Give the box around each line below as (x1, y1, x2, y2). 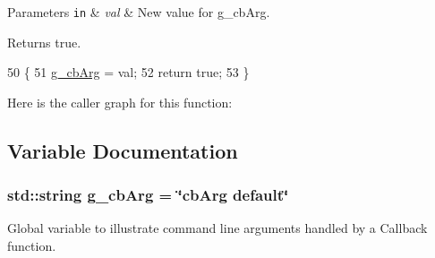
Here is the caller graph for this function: (7, 92, 233, 111)
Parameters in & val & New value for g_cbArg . (7, 3, 270, 21)
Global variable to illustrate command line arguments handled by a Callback (7, 219, 428, 237)
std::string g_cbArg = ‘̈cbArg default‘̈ (7, 184, 289, 206)
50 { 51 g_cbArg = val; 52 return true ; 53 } (7, 63, 250, 82)
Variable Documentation (7, 136, 238, 164)
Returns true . (7, 32, 81, 51)
